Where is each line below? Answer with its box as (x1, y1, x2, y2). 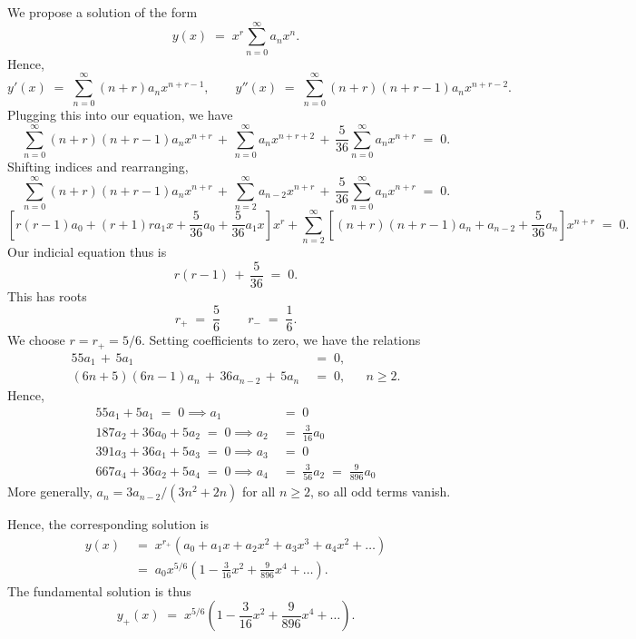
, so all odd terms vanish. (309, 482, 451, 501)
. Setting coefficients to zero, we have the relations (141, 330, 421, 349)
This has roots (7, 286, 87, 305)
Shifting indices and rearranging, (7, 157, 189, 176)
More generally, (7, 482, 93, 501)
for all (242, 482, 276, 501)
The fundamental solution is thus (7, 581, 191, 600)
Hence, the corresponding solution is (7, 515, 209, 534)
